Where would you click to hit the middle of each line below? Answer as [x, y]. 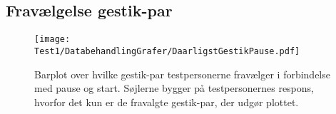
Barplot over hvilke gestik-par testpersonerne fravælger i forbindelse [182, 74]
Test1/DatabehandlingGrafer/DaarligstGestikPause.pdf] [167, 51]
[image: [52, 40]
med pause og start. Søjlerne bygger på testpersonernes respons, [174, 88]
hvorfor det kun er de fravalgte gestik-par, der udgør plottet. [167, 102]
